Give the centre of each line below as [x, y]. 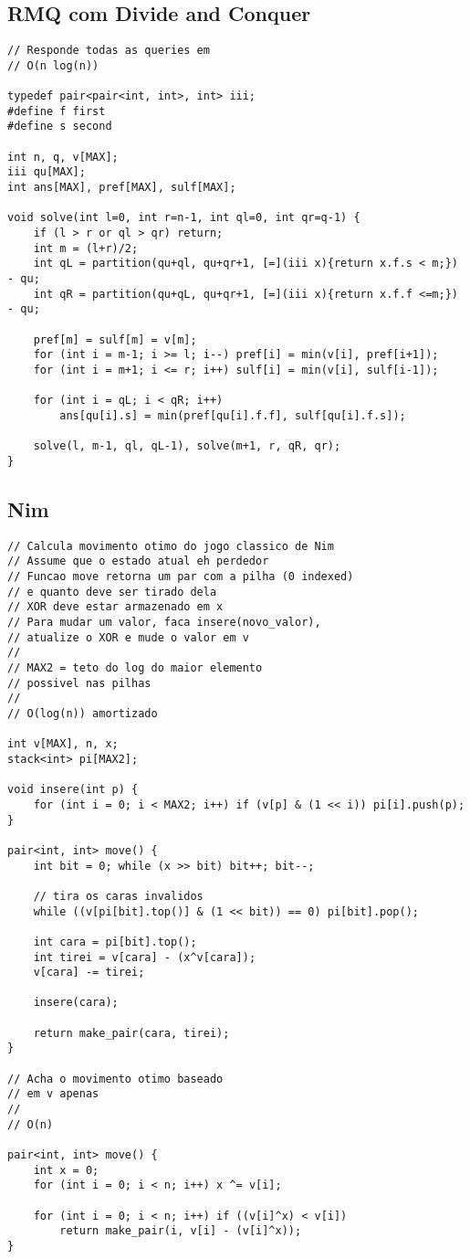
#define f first [57, 111]
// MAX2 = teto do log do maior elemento [135, 668]
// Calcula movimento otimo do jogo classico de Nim [171, 546]
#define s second [60, 127]
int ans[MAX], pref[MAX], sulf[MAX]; [122, 188]
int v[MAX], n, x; [63, 744]
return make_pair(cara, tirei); [131, 1033]
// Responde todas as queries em [109, 51]
